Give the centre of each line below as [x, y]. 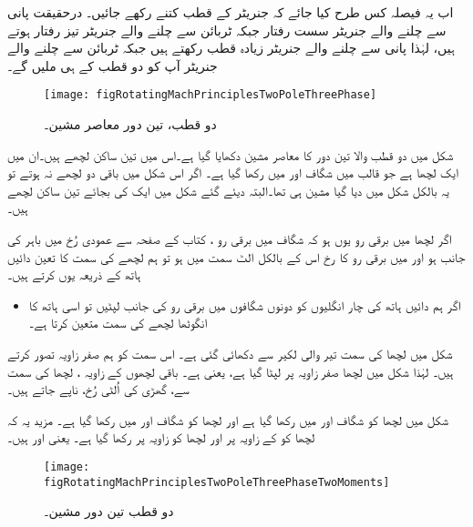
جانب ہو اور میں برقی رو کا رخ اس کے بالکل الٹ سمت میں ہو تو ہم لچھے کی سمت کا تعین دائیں [236, 256]
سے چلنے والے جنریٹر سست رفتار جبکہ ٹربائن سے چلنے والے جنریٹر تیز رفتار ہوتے [227, 30]
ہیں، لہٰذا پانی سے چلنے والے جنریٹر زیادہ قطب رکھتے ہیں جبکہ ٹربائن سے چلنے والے [231, 48]
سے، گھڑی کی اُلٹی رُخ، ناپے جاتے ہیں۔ [98, 389]
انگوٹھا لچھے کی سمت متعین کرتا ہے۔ [118, 323]
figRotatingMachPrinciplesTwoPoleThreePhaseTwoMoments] [217, 482]
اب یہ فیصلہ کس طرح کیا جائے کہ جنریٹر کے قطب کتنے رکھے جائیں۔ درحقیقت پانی [231, 12]
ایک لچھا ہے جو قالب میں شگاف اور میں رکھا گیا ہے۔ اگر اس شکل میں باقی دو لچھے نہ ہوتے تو [233, 172]
